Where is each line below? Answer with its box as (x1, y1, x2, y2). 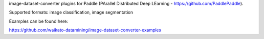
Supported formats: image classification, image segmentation (9, 10, 133, 15)
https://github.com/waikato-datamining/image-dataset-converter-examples (9, 27, 161, 33)
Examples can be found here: (9, 18, 68, 24)
